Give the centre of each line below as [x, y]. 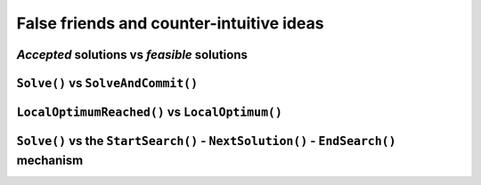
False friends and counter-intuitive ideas [170, 23]
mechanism [50, 160]
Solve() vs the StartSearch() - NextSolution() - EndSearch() [206, 141]
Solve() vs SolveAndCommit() [107, 83]
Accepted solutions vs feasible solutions [132, 55]
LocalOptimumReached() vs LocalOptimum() [149, 112]
